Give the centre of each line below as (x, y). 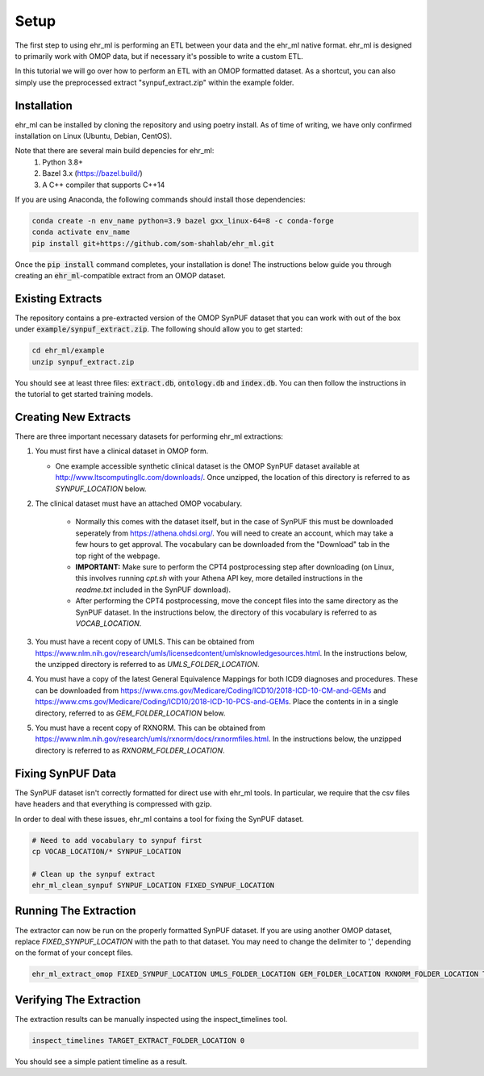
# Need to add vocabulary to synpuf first (117, 840)
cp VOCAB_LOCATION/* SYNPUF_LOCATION (106, 851)
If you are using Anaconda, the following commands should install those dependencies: (160, 199)
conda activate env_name (81, 232)
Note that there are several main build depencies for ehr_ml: (115, 151)
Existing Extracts (58, 298)
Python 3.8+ (63, 162)
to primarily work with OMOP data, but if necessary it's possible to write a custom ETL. (159, 56)
